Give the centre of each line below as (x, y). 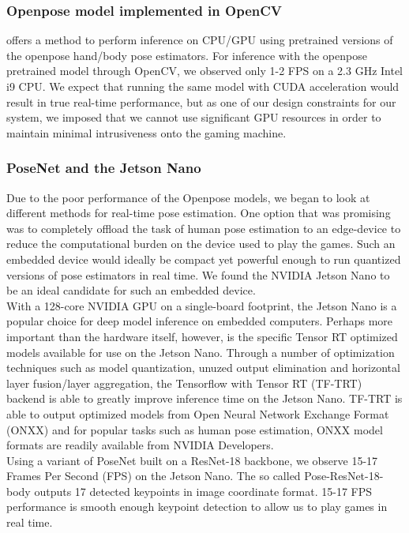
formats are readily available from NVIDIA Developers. (140, 445)
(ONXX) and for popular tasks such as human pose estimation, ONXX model (195, 429)
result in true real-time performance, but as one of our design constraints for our (201, 101)
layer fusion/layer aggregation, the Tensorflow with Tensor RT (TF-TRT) (184, 383)
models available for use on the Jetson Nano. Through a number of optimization (201, 352)
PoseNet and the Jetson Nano (104, 168)
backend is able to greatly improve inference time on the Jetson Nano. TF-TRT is (204, 398)
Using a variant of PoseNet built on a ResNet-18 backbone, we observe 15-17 (192, 460)
